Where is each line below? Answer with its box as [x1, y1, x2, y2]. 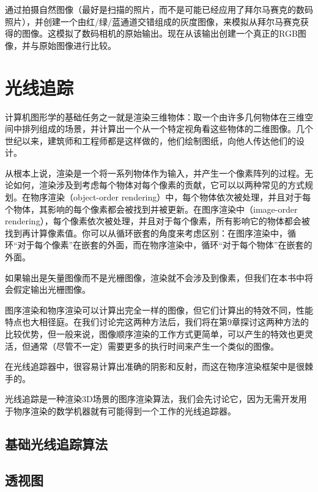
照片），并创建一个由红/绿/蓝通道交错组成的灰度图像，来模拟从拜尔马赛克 [5, 15, 300, 28]
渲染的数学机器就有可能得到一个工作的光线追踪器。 [30, 404, 236, 417]
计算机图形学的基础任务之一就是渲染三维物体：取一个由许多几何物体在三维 [5, 110, 305, 123]
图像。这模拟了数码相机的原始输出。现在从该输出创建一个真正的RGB [21, 27, 298, 40]
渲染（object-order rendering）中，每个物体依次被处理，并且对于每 [47, 191, 311, 204]
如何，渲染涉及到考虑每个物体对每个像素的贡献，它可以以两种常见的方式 [13, 178, 305, 191]
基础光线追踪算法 [5, 434, 108, 453]
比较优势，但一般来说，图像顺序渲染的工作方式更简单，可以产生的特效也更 [5, 328, 305, 340]
